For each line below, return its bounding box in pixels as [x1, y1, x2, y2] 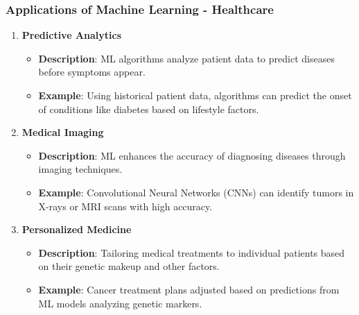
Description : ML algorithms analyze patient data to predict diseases [38, 51, 335, 65]
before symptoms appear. [38, 65, 146, 79]
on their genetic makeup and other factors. [38, 259, 220, 273]
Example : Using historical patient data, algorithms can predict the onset [38, 88, 352, 102]
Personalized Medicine [21, 222, 132, 237]
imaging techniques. [38, 162, 123, 176]
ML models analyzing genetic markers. [38, 296, 202, 310]
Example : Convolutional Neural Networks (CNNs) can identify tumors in [38, 185, 354, 199]
